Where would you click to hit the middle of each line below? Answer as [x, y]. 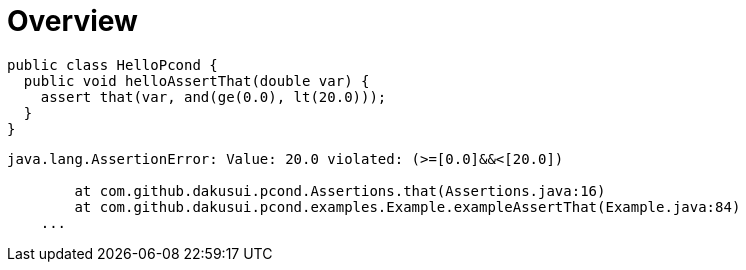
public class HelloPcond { [112, 64]
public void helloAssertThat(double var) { [196, 80]
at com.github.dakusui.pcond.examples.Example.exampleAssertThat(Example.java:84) [407, 206]
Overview [72, 21]
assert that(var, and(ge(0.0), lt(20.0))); [213, 96]
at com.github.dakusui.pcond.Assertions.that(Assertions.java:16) [340, 190]
